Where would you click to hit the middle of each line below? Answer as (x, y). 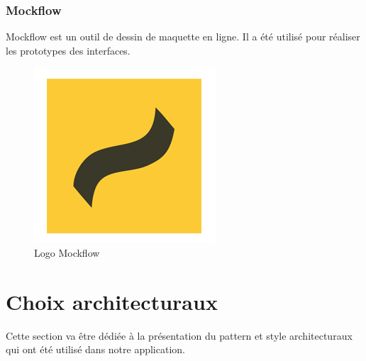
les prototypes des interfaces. (68, 50)
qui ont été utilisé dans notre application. (95, 349)
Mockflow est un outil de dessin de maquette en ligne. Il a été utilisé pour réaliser (183, 37)
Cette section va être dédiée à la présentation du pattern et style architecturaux (179, 335)
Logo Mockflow (67, 252)
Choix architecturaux (112, 301)
